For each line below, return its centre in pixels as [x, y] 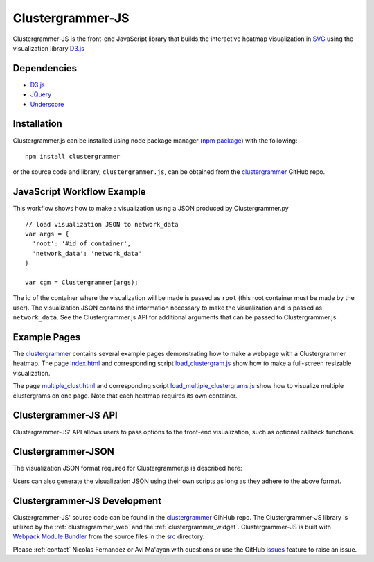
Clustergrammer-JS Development [87, 501]
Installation [37, 124]
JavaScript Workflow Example [79, 192]
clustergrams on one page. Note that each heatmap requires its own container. [125, 396]
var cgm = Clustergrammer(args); [82, 282]
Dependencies [45, 68]
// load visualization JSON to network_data [102, 224]
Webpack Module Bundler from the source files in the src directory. [109, 536]
